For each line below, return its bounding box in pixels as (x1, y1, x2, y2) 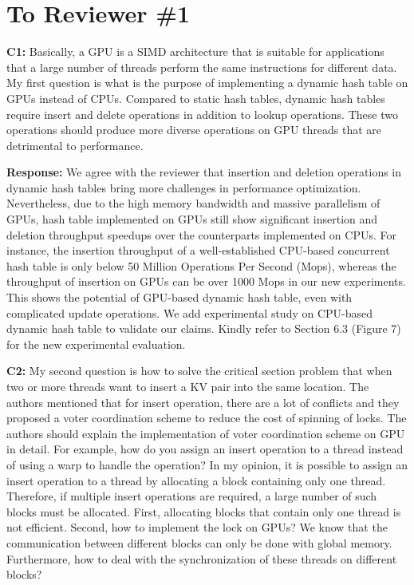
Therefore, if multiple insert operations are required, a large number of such (6, 488, 377, 504)
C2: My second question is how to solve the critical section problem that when (6, 362, 392, 379)
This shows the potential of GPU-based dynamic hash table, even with (6, 289, 353, 306)
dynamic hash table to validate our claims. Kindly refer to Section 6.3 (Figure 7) (6, 320, 401, 337)
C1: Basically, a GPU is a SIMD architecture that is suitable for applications (6, 43, 384, 60)
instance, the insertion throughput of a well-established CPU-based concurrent (6, 242, 390, 259)
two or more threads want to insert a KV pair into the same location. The (6, 378, 369, 394)
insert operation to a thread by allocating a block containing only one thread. (6, 472, 386, 488)
